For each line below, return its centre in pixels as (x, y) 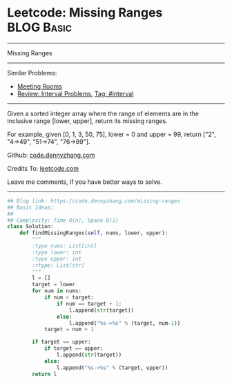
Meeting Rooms (39, 86)
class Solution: (30, 227)
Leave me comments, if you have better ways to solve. (85, 182)
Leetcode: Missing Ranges (85, 13)
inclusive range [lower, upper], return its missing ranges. (87, 121)
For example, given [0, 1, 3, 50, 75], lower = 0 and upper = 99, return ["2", (112, 134)
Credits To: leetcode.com (43, 168)
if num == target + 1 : (89, 303)
